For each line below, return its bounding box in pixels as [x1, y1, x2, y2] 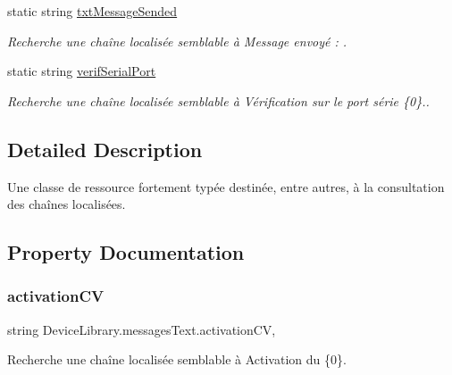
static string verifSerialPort [7, 62, 156, 80]
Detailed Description [7, 135, 203, 162]
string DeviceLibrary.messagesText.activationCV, [7, 320, 276, 338]
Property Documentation [7, 238, 245, 266]
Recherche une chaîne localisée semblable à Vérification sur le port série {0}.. [7, 91, 430, 110]
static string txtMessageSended [7, 2, 178, 20]
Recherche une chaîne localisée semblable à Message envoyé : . [7, 31, 347, 50]
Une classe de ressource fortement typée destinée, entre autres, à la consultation [7, 177, 445, 196]
